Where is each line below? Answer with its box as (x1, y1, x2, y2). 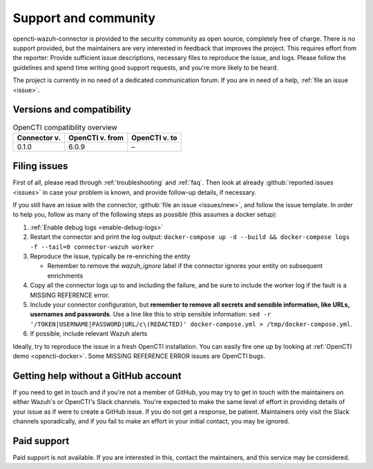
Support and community (12, 10, 155, 26)
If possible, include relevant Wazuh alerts (30, 329, 148, 338)
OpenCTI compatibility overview (12, 122, 117, 132)
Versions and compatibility (12, 104, 131, 115)
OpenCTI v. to (131, 133, 178, 142)
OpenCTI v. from (68, 133, 124, 142)
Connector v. (17, 133, 61, 142)
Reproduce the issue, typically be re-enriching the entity (30, 252, 191, 260)
